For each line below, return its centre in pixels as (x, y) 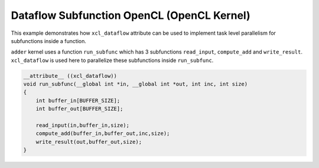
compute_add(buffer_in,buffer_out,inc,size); (103, 134)
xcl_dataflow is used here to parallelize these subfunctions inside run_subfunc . (112, 60)
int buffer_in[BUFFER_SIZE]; (78, 101)
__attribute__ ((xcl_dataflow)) (70, 76)
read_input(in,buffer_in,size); (83, 126)
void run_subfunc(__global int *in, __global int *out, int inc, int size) (136, 84)
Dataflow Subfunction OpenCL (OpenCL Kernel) (131, 15)
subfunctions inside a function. (49, 41)
